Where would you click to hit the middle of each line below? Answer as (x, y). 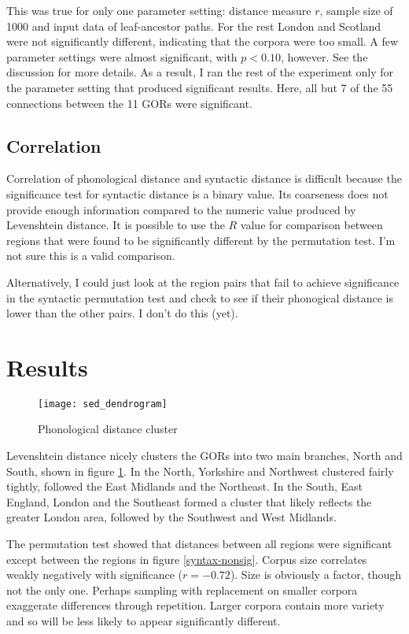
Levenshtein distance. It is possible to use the (116, 225)
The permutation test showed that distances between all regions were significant (199, 544)
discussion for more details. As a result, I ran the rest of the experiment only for (200, 72)
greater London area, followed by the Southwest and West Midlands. (171, 517)
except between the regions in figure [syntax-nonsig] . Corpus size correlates (187, 559)
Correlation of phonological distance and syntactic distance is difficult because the (204, 178)
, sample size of (356, 10)
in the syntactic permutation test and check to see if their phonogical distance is (200, 297)
